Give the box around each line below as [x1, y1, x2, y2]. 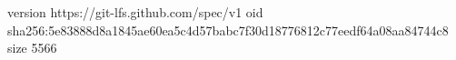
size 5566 [7, 38, 57, 57]
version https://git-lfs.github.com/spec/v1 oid [7, 3, 263, 21]
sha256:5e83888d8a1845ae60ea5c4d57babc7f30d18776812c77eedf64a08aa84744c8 [7, 20, 449, 39]
